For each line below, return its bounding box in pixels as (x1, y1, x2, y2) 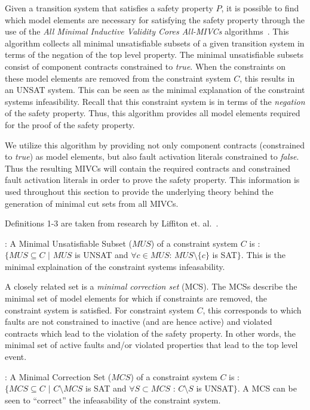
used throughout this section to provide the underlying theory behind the (5, 185, 274, 197)
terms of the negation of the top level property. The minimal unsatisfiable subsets (5, 48, 303, 61)
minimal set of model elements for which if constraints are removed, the (5, 292, 268, 305)
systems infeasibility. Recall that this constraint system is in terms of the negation (5, 95, 305, 107)
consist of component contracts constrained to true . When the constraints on (5, 60, 286, 72)
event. (5, 350, 27, 363)
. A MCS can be (237, 382, 297, 395)
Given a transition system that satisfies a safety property (5, 2, 213, 14)
